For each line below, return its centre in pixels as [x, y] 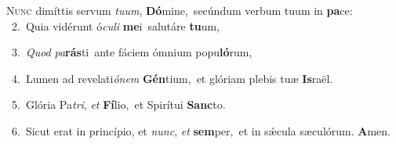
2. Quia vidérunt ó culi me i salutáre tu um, [115, 25]
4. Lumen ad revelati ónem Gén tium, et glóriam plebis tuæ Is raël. [172, 78]
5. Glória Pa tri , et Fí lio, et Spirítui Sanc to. [118, 104]
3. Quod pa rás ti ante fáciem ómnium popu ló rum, [132, 52]
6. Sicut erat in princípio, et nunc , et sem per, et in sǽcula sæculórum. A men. [201, 130]
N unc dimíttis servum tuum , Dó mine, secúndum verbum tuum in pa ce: [180, 10]
